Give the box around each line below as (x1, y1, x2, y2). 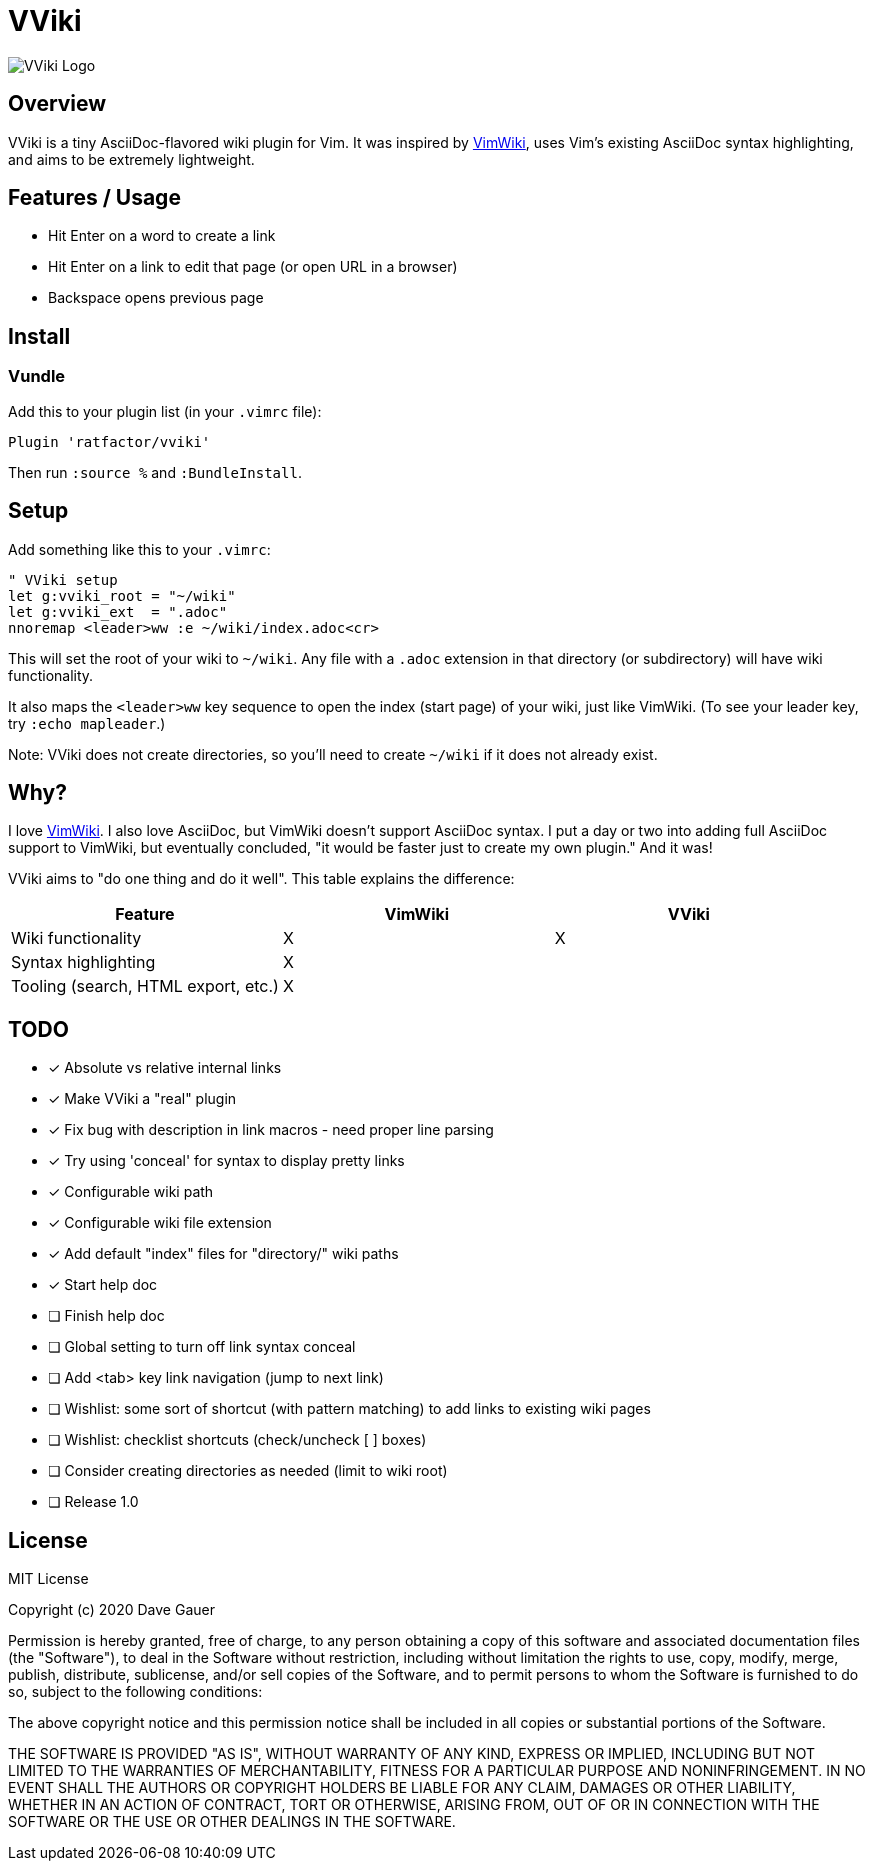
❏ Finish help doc (48, 1307, 165, 1325)
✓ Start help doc (48, 1276, 158, 1294)
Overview (8, 91, 107, 117)
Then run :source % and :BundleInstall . (8, 463, 302, 481)
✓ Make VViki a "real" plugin (48, 1090, 237, 1108)
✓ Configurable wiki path (48, 1183, 214, 1201)
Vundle (8, 366, 66, 387)
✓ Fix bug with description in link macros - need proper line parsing (48, 1121, 494, 1139)
